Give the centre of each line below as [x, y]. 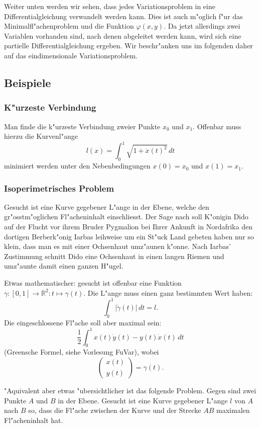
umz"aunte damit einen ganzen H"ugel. [64, 266]
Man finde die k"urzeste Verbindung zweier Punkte [82, 126]
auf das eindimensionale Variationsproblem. [71, 55]
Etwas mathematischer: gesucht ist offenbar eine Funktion [93, 283]
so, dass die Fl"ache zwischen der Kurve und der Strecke [115, 410]
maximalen [233, 410]
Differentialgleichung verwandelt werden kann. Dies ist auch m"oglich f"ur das [123, 16]
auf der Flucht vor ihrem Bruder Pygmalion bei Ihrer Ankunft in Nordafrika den [128, 227]
